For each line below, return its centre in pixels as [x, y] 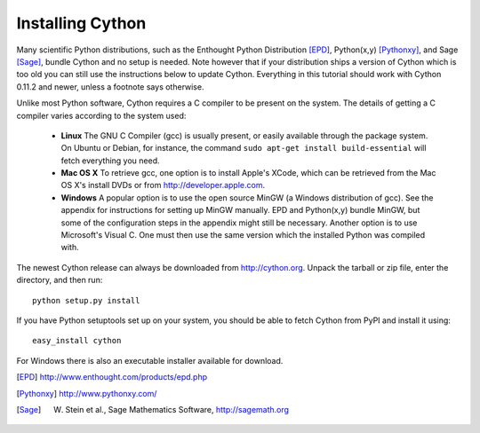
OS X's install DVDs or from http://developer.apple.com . [163, 185]
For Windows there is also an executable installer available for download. [150, 360]
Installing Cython [81, 23]
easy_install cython [77, 341]
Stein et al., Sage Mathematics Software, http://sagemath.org [177, 409]
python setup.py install [86, 300]
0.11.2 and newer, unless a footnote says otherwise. [110, 87]
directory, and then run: [60, 280]
